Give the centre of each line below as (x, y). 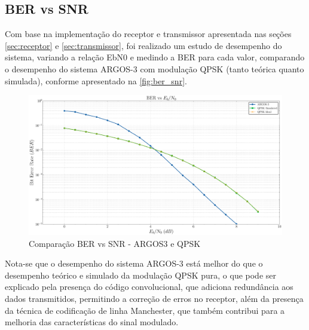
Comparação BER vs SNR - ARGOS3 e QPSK (115, 243)
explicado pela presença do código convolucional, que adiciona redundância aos (149, 287)
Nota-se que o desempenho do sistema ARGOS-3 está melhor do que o (134, 263)
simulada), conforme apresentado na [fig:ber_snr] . (96, 80)
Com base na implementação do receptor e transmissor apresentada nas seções (148, 34)
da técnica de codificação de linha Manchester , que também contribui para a (145, 310)
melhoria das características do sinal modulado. (92, 322)
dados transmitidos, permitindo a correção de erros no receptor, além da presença (154, 299)
